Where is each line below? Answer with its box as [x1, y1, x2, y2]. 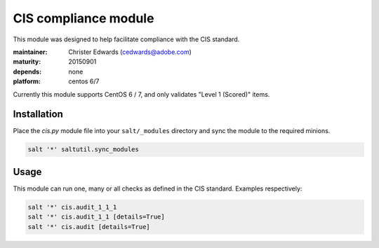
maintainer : [13, 48, 48, 56]
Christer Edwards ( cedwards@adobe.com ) [68, 48, 192, 56]
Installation [13, 109, 63, 120]
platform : [13, 77, 41, 85]
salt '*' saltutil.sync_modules [27, 146, 140, 153]
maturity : [13, 57, 41, 66]
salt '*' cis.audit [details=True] [27, 223, 150, 230]
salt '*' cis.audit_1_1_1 [27, 203, 117, 211]
